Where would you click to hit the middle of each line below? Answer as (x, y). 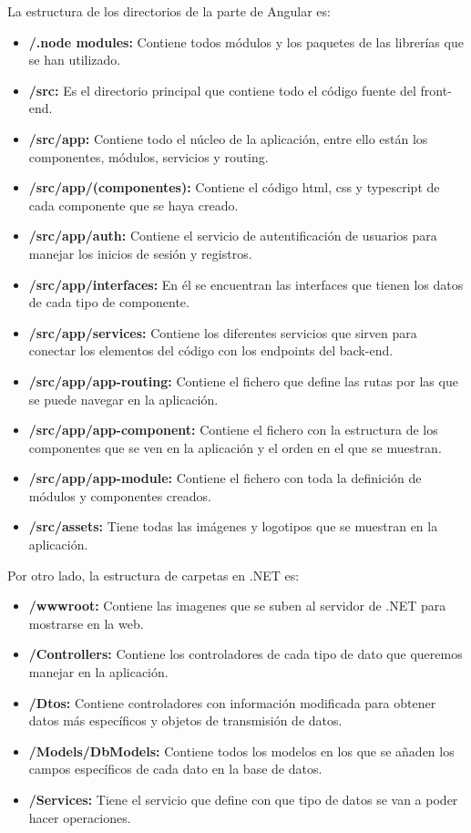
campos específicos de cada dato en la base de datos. (175, 769)
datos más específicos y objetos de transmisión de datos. (185, 720)
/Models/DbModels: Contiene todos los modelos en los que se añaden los (241, 751)
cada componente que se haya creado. (133, 205)
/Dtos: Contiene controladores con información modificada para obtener (232, 702)
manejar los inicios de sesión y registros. (140, 253)
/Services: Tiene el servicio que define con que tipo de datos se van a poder (243, 799)
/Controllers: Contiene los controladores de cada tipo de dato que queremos (246, 654)
